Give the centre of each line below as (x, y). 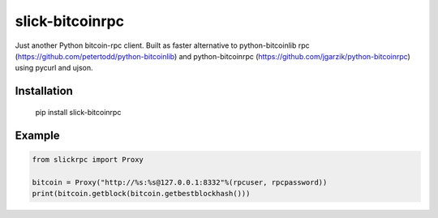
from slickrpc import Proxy (88, 159)
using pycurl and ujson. (54, 68)
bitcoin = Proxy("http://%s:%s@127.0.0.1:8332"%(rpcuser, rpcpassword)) (180, 182)
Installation (44, 91)
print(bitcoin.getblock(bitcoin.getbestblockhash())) (141, 193)
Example (37, 135)
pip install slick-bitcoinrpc (78, 112)
